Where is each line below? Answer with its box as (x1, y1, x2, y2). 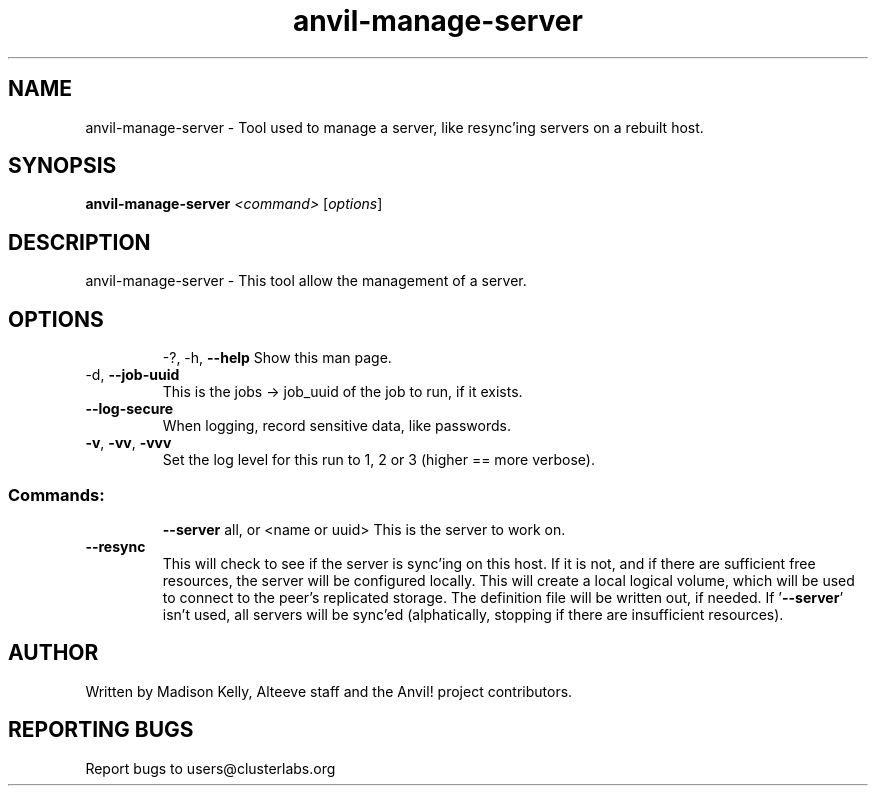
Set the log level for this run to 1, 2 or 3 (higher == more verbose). (162, 451, 595, 469)
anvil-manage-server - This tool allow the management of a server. (85, 272, 527, 290)
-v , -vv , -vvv (85, 434, 172, 452)
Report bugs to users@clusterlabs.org (85, 759, 336, 777)
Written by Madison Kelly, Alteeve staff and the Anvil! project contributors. (85, 682, 573, 700)
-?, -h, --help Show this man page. (162, 349, 392, 367)
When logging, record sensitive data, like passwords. (162, 417, 511, 435)
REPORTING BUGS (8, 717, 194, 743)
